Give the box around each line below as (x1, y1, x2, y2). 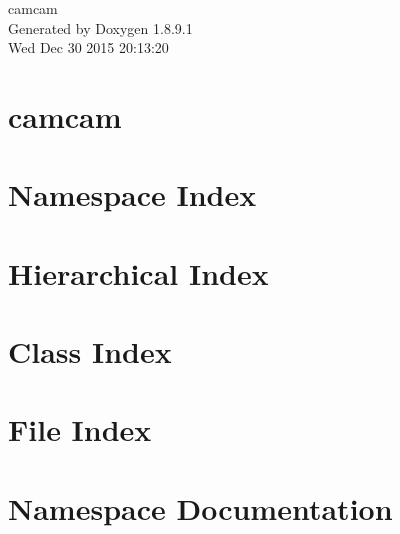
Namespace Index (8, 174, 257, 215)
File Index (8, 409, 152, 450)
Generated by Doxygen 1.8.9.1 (8, 17, 193, 38)
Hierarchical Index (8, 252, 269, 293)
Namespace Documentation (8, 487, 393, 528)
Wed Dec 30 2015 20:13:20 (8, 37, 169, 58)
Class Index (8, 331, 172, 372)
